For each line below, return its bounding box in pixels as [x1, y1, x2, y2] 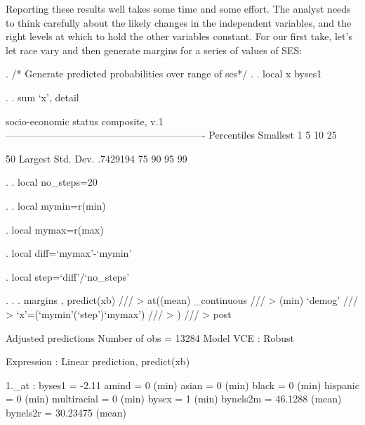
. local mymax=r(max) [6, 222, 104, 236]
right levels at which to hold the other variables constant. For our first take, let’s [6, 29, 352, 44]
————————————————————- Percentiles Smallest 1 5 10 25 [6, 127, 337, 142]
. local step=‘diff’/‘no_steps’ [6, 269, 130, 284]
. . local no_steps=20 [6, 175, 98, 189]
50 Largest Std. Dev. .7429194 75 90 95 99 [6, 151, 187, 165]
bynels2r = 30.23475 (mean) [6, 405, 127, 419]
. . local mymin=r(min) [6, 198, 106, 212]
